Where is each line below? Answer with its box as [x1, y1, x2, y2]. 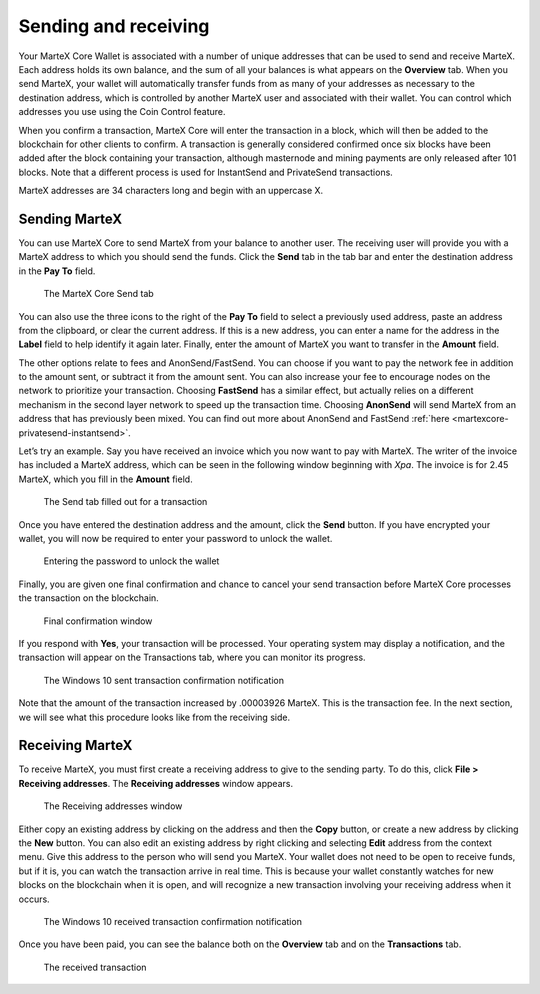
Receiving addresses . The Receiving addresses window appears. [18, 777, 294, 789]
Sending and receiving [18, 15, 210, 37]
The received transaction [43, 961, 147, 973]
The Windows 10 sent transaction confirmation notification [43, 674, 285, 686]
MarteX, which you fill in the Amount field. [18, 473, 194, 485]
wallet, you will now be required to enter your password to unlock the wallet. [18, 533, 333, 544]
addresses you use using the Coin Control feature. [18, 106, 226, 118]
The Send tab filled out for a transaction [43, 496, 208, 508]
